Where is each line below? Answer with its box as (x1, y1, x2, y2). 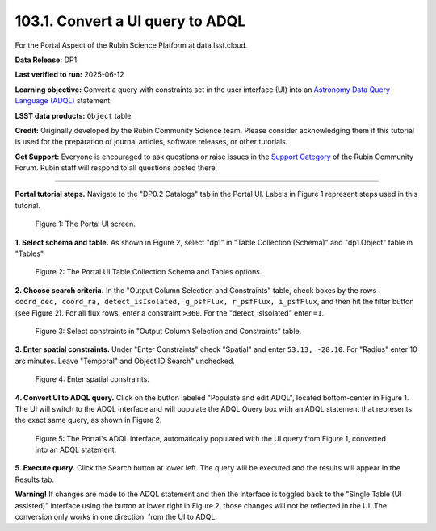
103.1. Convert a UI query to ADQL (15, 12, 246, 30)
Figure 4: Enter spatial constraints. (35, 374, 149, 384)
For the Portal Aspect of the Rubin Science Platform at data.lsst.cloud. (15, 40, 248, 50)
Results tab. (15, 475, 55, 484)
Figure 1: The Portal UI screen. (35, 219, 136, 229)
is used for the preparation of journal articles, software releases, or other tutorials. (15, 137, 288, 147)
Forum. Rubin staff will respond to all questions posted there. (15, 163, 218, 173)
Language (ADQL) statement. (15, 96, 112, 106)
